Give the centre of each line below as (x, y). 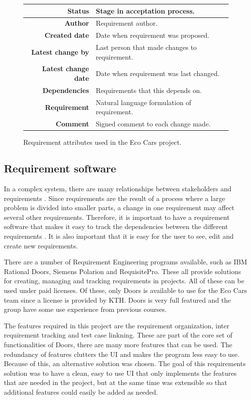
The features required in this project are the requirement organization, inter (117, 325)
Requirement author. (126, 23)
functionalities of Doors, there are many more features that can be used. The (118, 344)
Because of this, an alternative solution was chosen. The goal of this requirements (125, 363)
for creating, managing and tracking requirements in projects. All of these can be (124, 281)
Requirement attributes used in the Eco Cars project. (102, 142)
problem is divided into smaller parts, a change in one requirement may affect (119, 208)
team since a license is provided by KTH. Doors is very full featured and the (118, 300)
